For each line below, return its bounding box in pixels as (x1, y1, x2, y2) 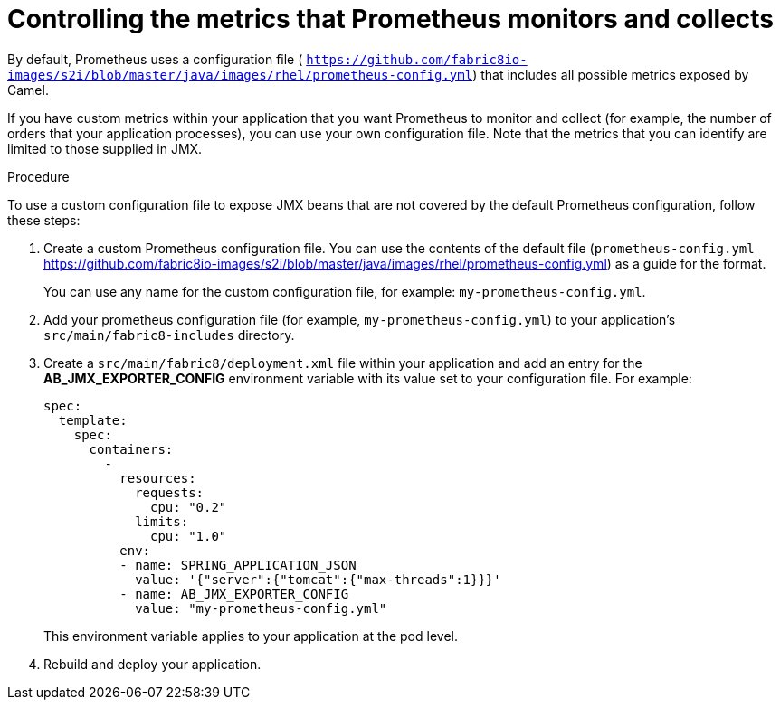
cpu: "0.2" (150, 499, 227, 514)
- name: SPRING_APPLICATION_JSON (119, 557, 357, 572)
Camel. (7, 81, 49, 98)
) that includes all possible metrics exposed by (472, 66, 749, 82)
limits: (135, 514, 189, 529)
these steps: (7, 212, 81, 228)
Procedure (7, 168, 70, 184)
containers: (89, 441, 174, 457)
